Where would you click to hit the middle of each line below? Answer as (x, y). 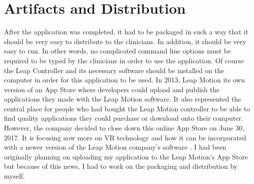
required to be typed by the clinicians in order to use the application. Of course (124, 60)
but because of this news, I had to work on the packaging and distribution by (121, 166)
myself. (15, 176)
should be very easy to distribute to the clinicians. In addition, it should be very (125, 41)
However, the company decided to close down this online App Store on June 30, (124, 128)
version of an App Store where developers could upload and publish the (112, 89)
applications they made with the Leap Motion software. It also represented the (123, 99)
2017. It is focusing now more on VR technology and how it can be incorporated (125, 137)
